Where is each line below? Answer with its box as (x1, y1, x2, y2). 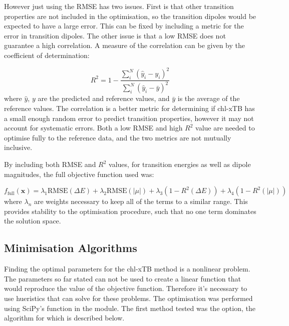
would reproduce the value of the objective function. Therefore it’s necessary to (4, 283, 247, 293)
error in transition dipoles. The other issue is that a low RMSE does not (4, 30, 226, 40)
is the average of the (177, 93, 240, 103)
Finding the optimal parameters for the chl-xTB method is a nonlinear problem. (4, 263, 250, 274)
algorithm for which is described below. (4, 312, 125, 323)
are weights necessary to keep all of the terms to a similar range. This (34, 196, 248, 206)
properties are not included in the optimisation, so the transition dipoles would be (4, 10, 256, 21)
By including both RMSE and (4, 159, 96, 169)
